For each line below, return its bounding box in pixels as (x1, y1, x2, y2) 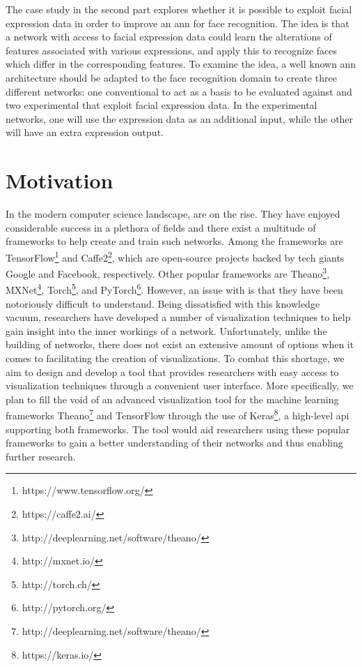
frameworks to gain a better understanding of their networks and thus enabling (6, 435, 343, 450)
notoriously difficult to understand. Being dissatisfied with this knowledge (6, 296, 320, 310)
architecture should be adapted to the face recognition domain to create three (6, 70, 337, 84)
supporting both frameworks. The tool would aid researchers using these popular (6, 421, 350, 436)
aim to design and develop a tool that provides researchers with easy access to (6, 364, 339, 379)
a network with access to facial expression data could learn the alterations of (6, 29, 332, 44)
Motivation (6, 166, 113, 195)
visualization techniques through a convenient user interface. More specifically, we (6, 378, 354, 393)
